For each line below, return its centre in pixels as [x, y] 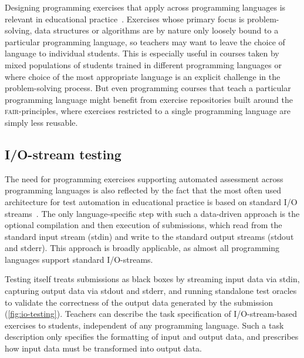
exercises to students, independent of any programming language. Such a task [144, 325]
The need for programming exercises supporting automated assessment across [144, 178]
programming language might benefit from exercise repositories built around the [149, 99]
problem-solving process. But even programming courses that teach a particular [148, 88]
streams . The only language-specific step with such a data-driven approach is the [152, 213]
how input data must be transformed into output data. [103, 348]
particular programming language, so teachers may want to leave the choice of [145, 41]
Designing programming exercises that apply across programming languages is [145, 7]
